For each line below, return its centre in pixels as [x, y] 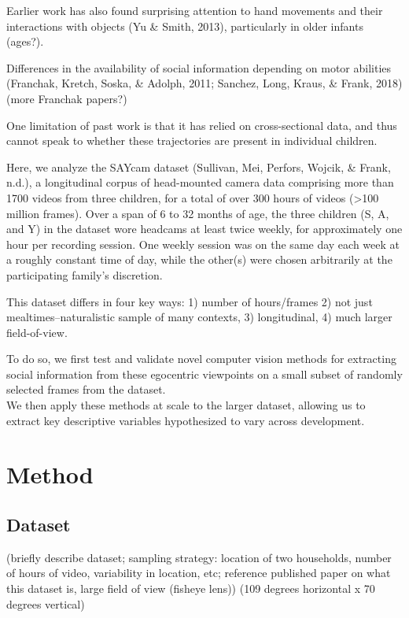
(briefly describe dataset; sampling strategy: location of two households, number [199, 557]
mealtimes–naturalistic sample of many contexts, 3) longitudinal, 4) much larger [199, 317]
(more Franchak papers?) [67, 98]
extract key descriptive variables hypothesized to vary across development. [186, 420]
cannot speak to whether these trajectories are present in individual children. [192, 141]
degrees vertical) [46, 603]
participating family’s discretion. [85, 274]
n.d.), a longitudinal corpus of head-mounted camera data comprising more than [200, 182]
